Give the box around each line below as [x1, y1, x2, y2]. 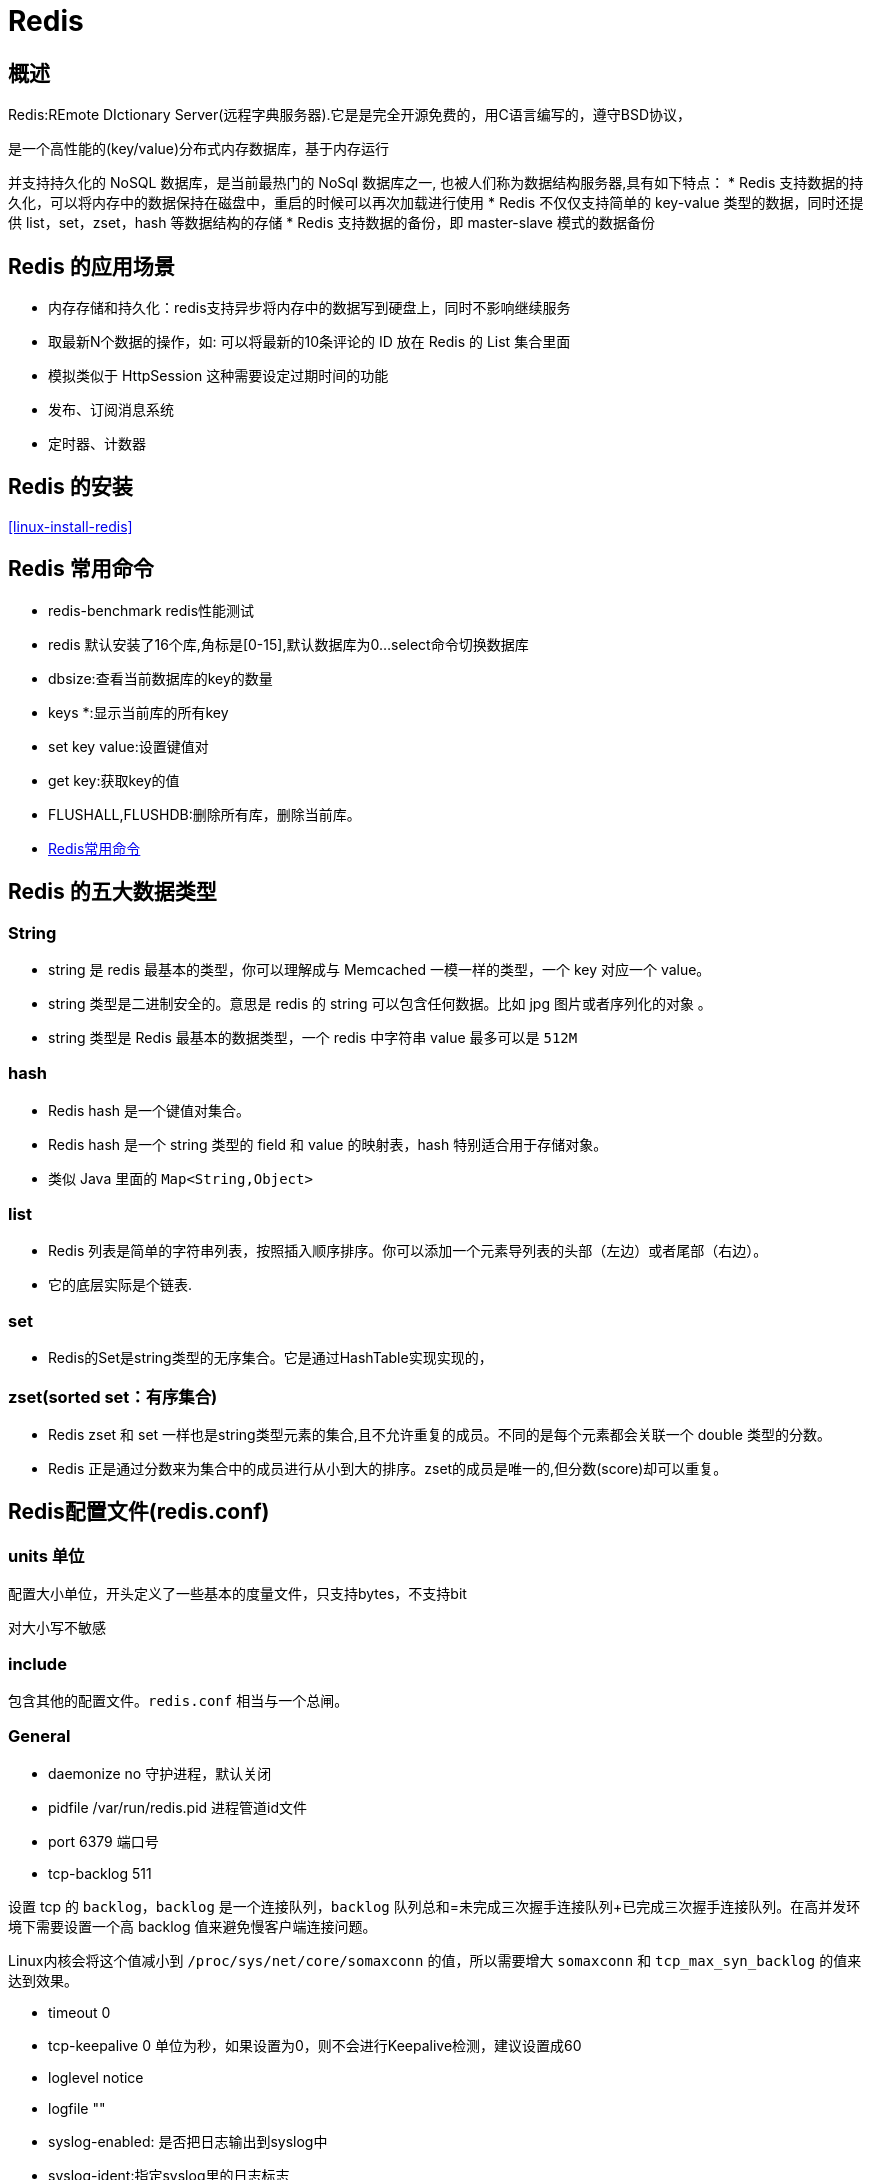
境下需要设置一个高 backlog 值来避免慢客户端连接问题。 [8, 1917, 377, 1935]
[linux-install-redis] [8, 517, 133, 535]
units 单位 [8, 1545, 85, 1566]
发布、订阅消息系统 [48, 401, 174, 419]
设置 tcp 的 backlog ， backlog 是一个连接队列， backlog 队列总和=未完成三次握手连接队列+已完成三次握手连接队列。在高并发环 [8, 1897, 861, 1915]
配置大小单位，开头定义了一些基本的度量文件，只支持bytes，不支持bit [8, 1585, 467, 1603]
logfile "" [48, 2099, 106, 2117]
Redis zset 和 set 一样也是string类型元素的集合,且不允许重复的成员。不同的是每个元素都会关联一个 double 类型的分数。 [48, 1425, 831, 1443]
